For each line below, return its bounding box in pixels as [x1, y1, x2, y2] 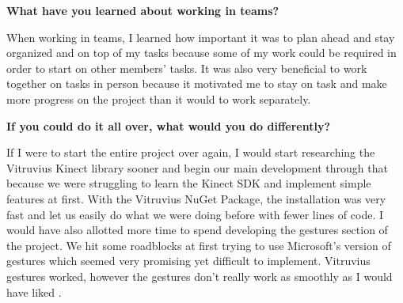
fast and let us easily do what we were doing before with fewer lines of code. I [6, 206, 383, 222]
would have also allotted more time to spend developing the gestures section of [6, 222, 388, 238]
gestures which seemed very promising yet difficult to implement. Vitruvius [6, 252, 371, 269]
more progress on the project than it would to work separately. [6, 90, 311, 107]
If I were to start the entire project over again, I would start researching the [6, 144, 375, 161]
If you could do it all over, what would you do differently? [6, 117, 331, 134]
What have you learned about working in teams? [6, 2, 279, 18]
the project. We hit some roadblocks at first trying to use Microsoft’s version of [6, 237, 391, 253]
